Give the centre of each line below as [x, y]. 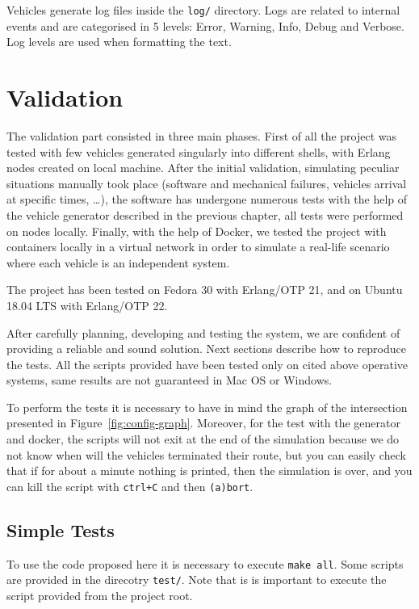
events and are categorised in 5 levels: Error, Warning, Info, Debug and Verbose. [205, 25]
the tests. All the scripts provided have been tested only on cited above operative [207, 364]
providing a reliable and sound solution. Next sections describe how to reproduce [206, 349]
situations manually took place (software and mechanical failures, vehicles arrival [207, 183]
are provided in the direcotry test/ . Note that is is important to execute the [197, 580]
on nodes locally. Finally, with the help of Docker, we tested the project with [197, 231]
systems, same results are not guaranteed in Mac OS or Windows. [170, 380]
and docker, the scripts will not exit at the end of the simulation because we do [203, 439]
